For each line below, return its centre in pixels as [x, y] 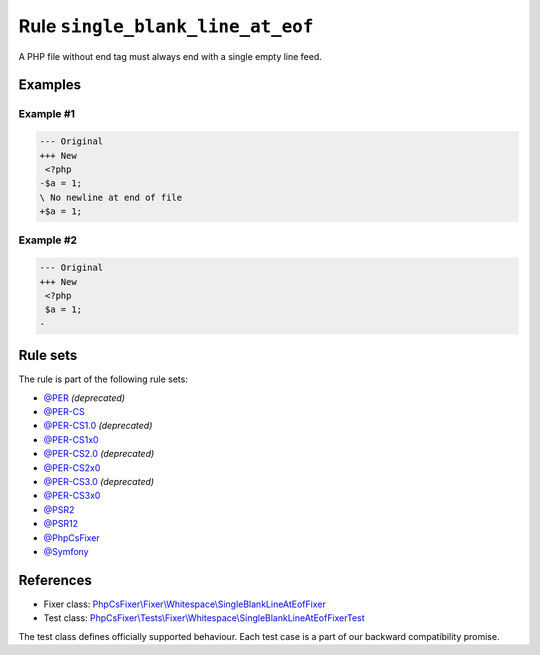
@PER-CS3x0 [72, 496]
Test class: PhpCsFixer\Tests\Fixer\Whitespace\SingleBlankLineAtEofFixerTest [204, 618]
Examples [50, 85]
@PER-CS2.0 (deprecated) [99, 454]
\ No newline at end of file [111, 197]
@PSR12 [61, 524]
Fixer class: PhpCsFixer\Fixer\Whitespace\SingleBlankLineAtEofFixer [185, 604]
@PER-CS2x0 [72, 467]
